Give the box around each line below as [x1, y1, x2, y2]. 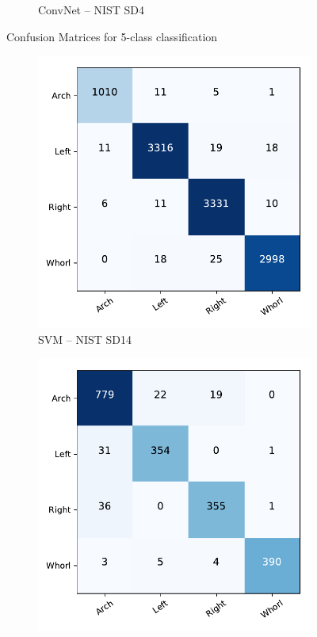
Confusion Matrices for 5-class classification [6, 28, 218, 44]
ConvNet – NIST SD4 [38, 2, 144, 17]
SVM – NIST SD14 [38, 330, 132, 347]
